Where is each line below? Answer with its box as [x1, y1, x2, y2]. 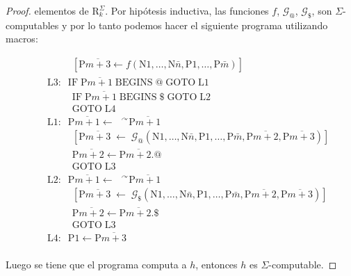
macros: [6, 31, 38, 46]
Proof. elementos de [6, 3, 89, 17]
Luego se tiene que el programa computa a [6, 257, 187, 271]
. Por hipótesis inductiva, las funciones [105, 3, 269, 17]
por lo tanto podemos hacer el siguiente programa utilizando [70, 17, 328, 32]
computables [6, 17, 59, 32]
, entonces [195, 257, 238, 271]
